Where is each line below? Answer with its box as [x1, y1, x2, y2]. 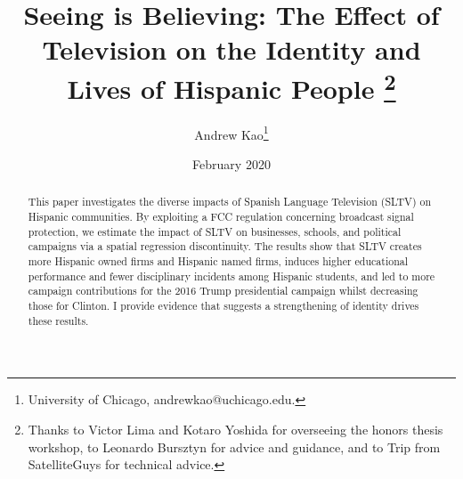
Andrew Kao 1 [194, 122, 269, 143]
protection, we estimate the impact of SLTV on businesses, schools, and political [28, 223, 402, 239]
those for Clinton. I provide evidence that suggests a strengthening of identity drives [28, 298, 419, 313]
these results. [28, 313, 89, 328]
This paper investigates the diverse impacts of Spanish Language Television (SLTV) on [28, 194, 432, 209]
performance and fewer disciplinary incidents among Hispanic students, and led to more [28, 268, 435, 283]
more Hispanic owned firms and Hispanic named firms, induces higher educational [28, 254, 409, 269]
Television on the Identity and [42, 31, 421, 68]
